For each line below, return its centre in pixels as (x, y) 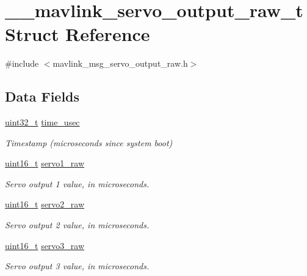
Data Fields (42, 96)
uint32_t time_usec (42, 122)
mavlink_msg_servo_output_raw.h (120, 63)
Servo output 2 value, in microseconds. (77, 225)
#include (22, 63)
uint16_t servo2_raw (45, 204)
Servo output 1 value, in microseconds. (77, 183)
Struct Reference (78, 34)
